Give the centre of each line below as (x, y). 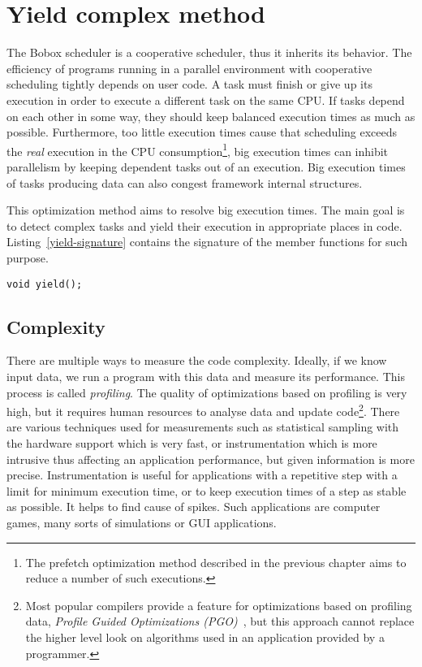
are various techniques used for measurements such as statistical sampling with (203, 427)
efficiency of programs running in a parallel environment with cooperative (189, 68)
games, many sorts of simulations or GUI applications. (142, 522)
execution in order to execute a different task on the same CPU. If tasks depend (206, 100)
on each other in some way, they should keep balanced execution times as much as (211, 116)
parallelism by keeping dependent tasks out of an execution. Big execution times (206, 166)
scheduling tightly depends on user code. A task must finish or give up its (189, 84)
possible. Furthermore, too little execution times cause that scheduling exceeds (202, 132)
